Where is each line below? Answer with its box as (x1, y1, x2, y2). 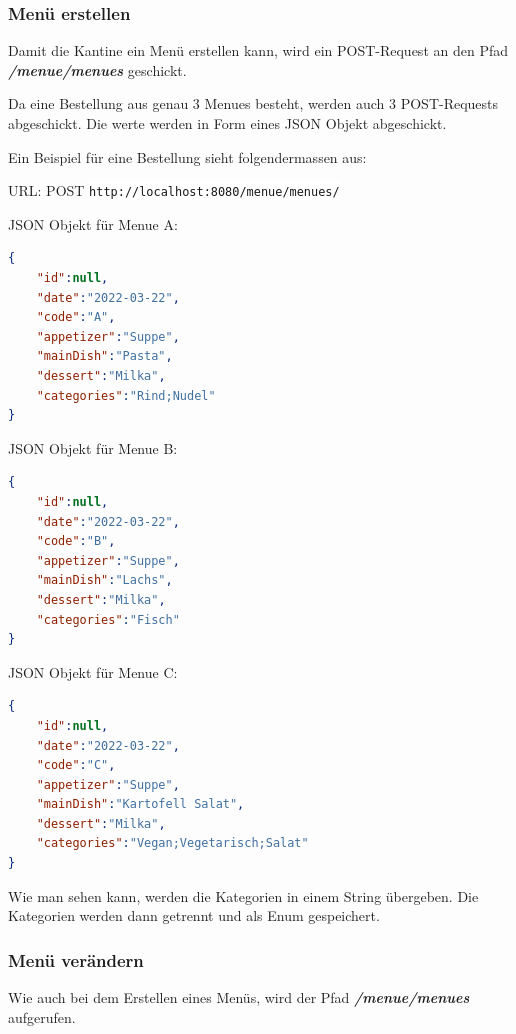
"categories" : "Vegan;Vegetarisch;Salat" (36, 836, 309, 851)
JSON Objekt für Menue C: (8, 661, 178, 682)
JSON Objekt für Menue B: (8, 437, 178, 458)
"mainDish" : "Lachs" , (36, 573, 173, 588)
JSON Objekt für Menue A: (8, 213, 178, 234)
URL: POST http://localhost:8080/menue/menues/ (8, 180, 340, 201)
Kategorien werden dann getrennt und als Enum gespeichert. (8, 905, 380, 926)
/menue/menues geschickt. (8, 59, 187, 80)
